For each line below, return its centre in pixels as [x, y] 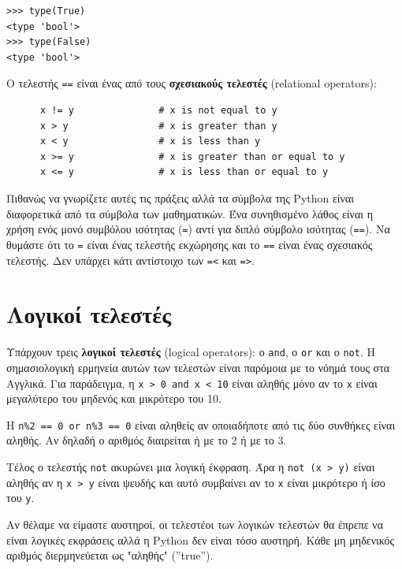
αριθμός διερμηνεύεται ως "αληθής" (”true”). [110, 555]
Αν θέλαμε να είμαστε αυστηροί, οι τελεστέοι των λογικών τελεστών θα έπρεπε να [195, 524]
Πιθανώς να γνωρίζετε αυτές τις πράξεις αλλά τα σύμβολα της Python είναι [181, 198]
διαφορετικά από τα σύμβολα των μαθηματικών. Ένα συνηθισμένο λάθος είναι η [190, 213]
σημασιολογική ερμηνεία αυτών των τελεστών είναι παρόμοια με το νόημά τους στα [198, 367]
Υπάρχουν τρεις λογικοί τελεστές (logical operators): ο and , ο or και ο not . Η [191, 352]
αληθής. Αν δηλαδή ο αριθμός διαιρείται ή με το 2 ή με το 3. [147, 440]
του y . [20, 498]
